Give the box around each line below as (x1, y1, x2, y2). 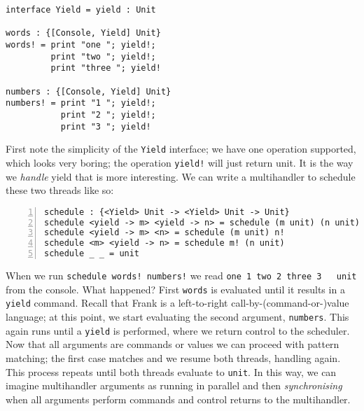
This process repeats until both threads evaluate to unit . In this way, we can (6, 364, 337, 379)
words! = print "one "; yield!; (6, 39, 156, 50)
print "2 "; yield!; (60, 109, 156, 120)
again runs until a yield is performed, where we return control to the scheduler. (6, 323, 350, 337)
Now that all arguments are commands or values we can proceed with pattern (6, 337, 339, 351)
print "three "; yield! (50, 63, 161, 74)
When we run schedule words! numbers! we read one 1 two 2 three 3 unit (6, 268, 357, 283)
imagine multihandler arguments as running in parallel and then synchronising (6, 378, 342, 393)
